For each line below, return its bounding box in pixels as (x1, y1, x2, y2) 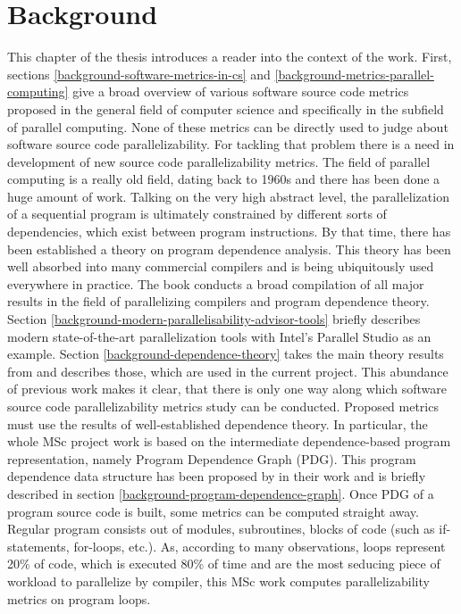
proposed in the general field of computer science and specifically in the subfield (7, 99, 444, 118)
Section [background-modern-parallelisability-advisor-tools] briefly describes (7, 310, 421, 328)
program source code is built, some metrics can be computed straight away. (7, 502, 419, 520)
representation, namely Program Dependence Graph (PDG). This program (7, 449, 416, 468)
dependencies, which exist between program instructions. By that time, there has (7, 222, 451, 241)
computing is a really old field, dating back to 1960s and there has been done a (7, 170, 440, 188)
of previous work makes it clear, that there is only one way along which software (7, 379, 448, 398)
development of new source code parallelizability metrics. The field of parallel (7, 152, 431, 170)
